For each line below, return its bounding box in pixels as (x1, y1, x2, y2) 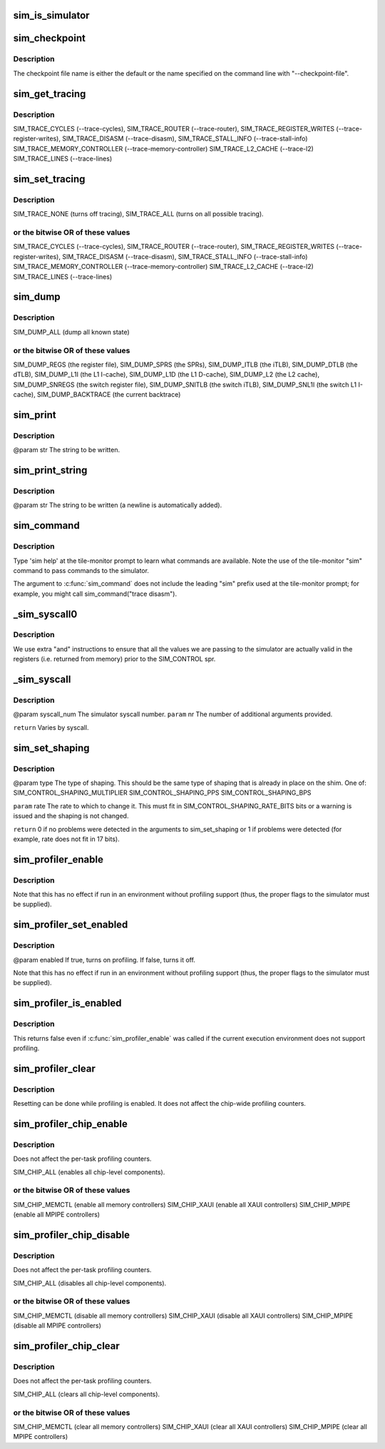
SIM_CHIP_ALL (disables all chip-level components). (13, 1278, 167, 1287)
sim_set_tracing (13, 173, 86, 185)
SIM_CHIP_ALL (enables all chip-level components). (13, 1167, 165, 1176)
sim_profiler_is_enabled (13, 997, 122, 1010)
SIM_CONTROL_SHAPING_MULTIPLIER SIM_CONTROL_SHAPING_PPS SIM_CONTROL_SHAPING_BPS (13, 788, 312, 797)
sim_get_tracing (13, 88, 86, 100)
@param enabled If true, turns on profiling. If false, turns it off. (13, 955, 196, 964)
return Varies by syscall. (13, 723, 89, 731)
